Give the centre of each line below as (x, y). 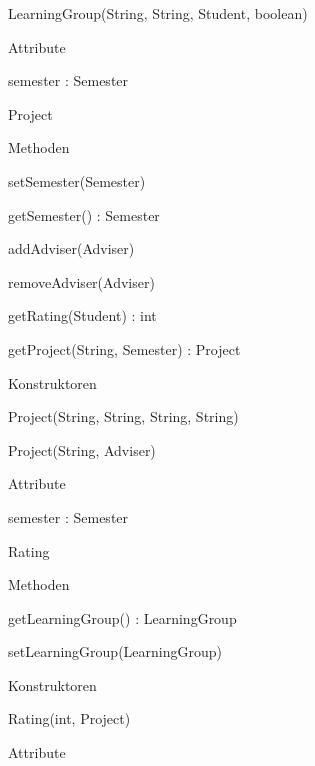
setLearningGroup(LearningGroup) (115, 651)
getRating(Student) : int (82, 315)
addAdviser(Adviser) (71, 248)
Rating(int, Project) (69, 718)
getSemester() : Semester (84, 214)
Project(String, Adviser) (82, 449)
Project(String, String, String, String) (123, 416)
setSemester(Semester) (77, 180)
